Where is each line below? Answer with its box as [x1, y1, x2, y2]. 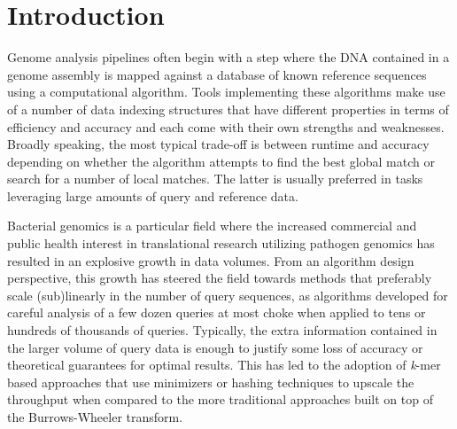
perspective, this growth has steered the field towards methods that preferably [7, 269, 432, 287]
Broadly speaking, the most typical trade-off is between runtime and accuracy [7, 135, 430, 153]
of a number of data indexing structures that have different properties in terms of [7, 99, 449, 118]
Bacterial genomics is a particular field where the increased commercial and [7, 216, 417, 235]
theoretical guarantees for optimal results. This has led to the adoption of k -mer [7, 355, 441, 374]
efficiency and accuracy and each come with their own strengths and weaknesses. [7, 117, 445, 136]
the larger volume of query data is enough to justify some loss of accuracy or [7, 338, 423, 356]
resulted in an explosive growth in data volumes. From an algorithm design [7, 251, 414, 269]
